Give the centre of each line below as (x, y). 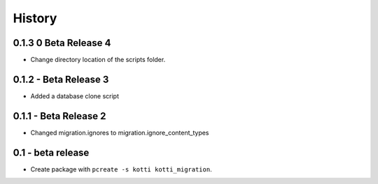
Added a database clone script (75, 96)
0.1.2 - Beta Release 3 (61, 79)
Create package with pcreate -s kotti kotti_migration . (121, 169)
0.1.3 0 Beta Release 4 (62, 43)
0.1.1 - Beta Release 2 (59, 116)
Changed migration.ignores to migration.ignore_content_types (120, 132)
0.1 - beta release (51, 152)
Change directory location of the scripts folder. (98, 60)
